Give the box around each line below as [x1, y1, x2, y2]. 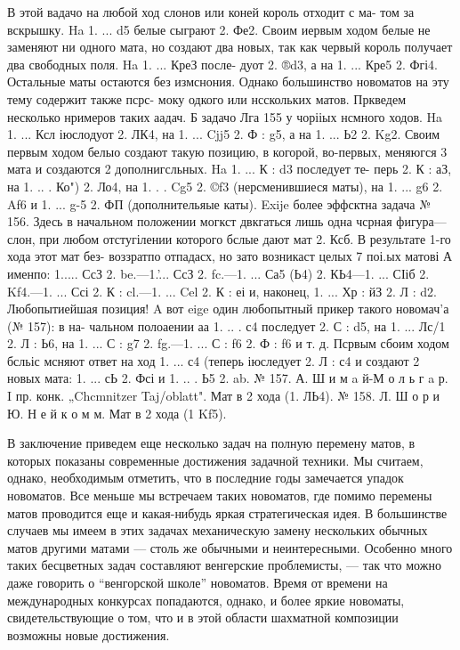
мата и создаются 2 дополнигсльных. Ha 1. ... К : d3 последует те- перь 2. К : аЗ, [7, 159, 452, 178]
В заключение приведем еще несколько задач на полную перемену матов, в [7, 434, 416, 452]
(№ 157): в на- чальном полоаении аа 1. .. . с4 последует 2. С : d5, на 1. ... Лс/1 [7, 316, 446, 335]
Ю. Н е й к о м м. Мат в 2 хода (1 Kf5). [7, 403, 227, 422]
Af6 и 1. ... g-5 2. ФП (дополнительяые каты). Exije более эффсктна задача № [7, 194, 432, 213]
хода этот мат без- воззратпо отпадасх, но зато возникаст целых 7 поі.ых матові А [7, 247, 453, 265]
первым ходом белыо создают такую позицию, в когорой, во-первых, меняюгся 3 [7, 142, 448, 160]
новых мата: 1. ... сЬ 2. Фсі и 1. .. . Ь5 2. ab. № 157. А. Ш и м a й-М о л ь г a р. [7, 369, 448, 387]
